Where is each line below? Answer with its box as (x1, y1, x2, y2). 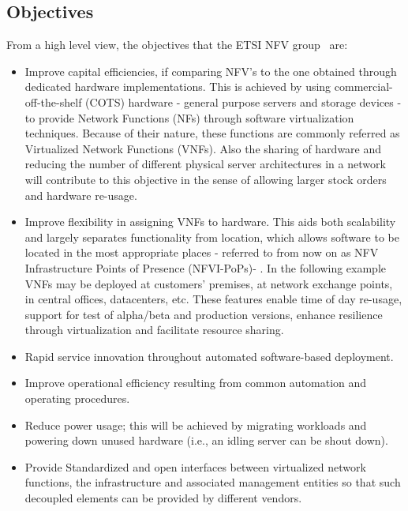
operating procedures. (24, 390, 130, 407)
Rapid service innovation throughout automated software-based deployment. (24, 348, 394, 364)
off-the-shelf (24, 93, 82, 110)
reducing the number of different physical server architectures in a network (24, 156, 386, 172)
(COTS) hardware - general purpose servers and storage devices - (85, 93, 402, 110)
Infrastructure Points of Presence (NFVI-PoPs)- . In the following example (24, 259, 387, 276)
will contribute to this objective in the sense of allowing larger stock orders (24, 171, 387, 187)
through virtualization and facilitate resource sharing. (24, 321, 284, 338)
